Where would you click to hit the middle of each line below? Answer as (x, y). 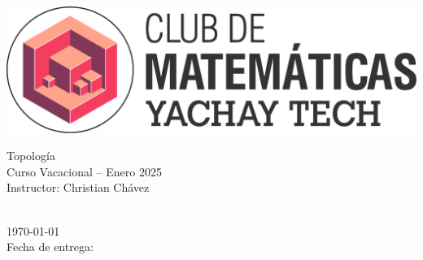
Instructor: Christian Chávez (78, 187)
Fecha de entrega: (50, 247)
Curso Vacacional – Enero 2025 (84, 171)
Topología (31, 156)
